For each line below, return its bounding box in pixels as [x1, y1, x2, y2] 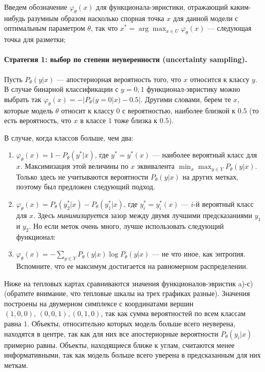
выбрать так [4, 93, 42, 104]
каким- [230, 2, 251, 12]
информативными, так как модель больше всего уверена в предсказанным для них [4, 349, 261, 360]
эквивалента [137, 161, 175, 171]
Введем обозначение [4, 2, 68, 12]
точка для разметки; [4, 34, 66, 45]
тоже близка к [114, 115, 157, 126]
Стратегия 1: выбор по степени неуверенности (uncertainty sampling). [4, 54, 248, 65]
